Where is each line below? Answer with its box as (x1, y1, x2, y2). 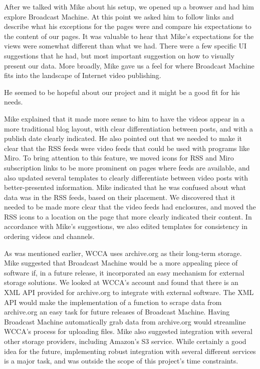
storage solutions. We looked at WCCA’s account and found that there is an (4, 277, 238, 287)
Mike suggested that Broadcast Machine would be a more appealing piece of (4, 257, 238, 268)
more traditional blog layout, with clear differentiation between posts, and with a (4, 123, 253, 133)
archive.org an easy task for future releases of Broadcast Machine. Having (4, 306, 230, 317)
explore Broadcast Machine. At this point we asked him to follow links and (4, 11, 234, 21)
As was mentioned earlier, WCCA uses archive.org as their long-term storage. (4, 247, 242, 258)
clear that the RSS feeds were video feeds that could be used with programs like (4, 142, 250, 153)
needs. (4, 96, 23, 107)
